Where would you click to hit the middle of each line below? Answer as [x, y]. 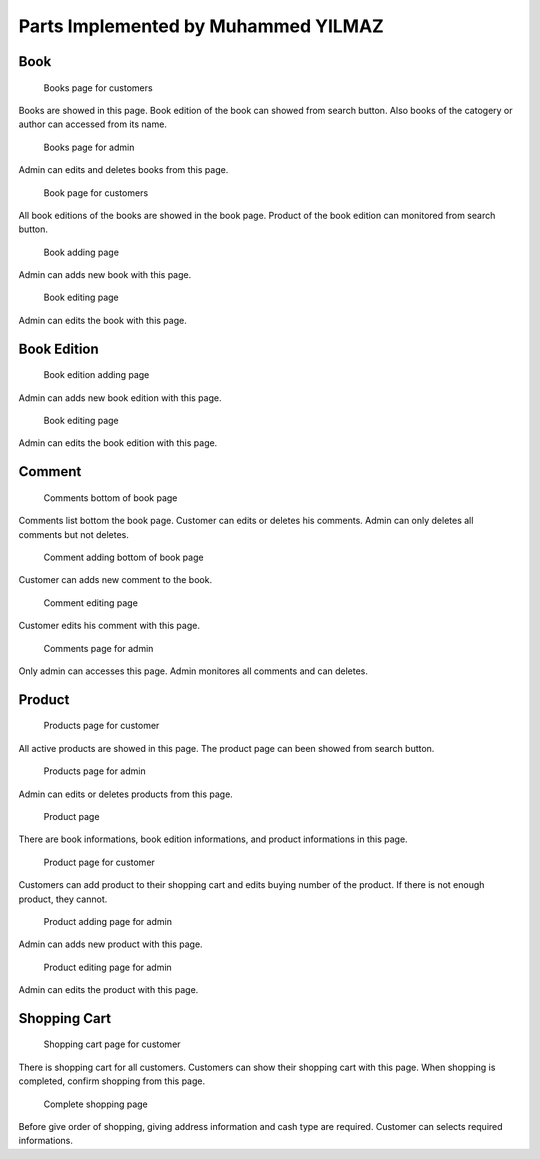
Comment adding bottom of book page [123, 557]
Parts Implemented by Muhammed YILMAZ [201, 26]
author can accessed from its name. [92, 124]
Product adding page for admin [107, 921]
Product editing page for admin [107, 967]
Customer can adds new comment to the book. [115, 580]
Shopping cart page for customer [112, 1044]
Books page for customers [98, 87]
